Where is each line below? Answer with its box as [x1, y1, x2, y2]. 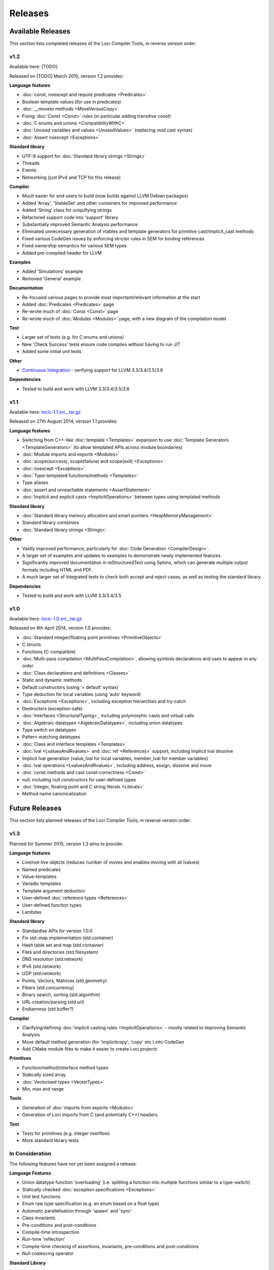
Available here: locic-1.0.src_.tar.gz [9, 616, 82, 622]
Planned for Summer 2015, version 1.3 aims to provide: [9, 841, 123, 847]
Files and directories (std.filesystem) [22, 949, 98, 955]
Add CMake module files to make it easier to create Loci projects [22, 1046, 157, 1052]
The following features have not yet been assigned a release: [9, 1161, 137, 1167]
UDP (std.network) [22, 970, 61, 976]
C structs [22, 642, 42, 648]
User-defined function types [22, 902, 82, 908]
